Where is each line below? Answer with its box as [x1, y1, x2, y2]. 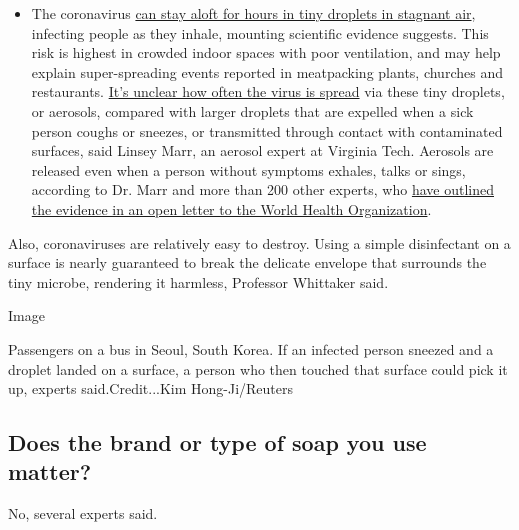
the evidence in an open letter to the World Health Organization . [31, 198, 432, 219]
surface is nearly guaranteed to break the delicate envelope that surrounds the [8, 252, 487, 273]
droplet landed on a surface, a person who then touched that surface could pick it [8, 358, 508, 379]
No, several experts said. [8, 503, 158, 524]
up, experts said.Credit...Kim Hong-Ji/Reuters [8, 378, 294, 399]
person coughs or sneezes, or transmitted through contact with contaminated [31, 120, 503, 141]
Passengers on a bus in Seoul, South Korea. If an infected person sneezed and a [8, 338, 494, 359]
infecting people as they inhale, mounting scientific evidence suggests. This [31, 22, 489, 43]
